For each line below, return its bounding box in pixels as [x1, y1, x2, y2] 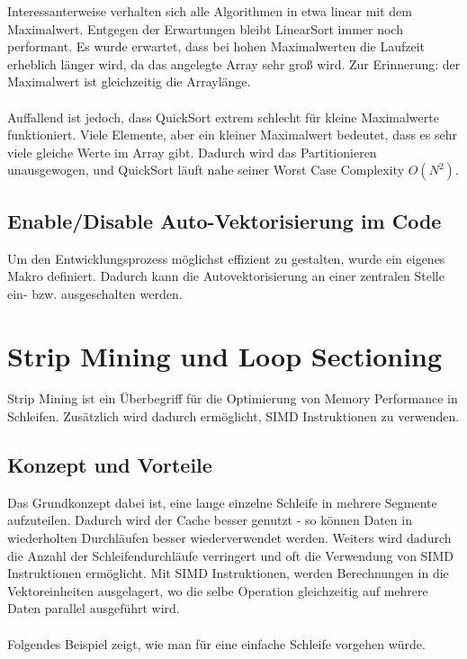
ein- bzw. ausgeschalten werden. [7, 284, 183, 302]
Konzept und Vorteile [7, 451, 212, 479]
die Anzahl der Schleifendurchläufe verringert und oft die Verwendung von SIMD [7, 546, 454, 564]
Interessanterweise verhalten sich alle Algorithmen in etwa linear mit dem [7, 2, 413, 20]
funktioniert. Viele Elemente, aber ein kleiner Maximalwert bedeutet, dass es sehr [7, 125, 458, 144]
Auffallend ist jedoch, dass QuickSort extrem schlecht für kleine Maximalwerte [7, 107, 439, 126]
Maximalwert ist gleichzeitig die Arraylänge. [7, 72, 251, 91]
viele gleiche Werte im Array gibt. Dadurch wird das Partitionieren [7, 142, 377, 161]
